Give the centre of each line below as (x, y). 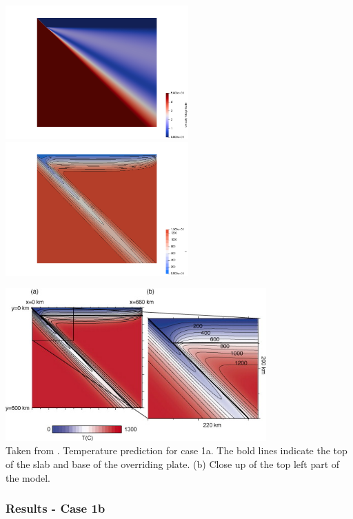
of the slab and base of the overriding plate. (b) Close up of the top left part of (173, 464)
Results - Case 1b (56, 508)
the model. (28, 477)
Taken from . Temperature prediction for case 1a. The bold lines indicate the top (176, 450)
